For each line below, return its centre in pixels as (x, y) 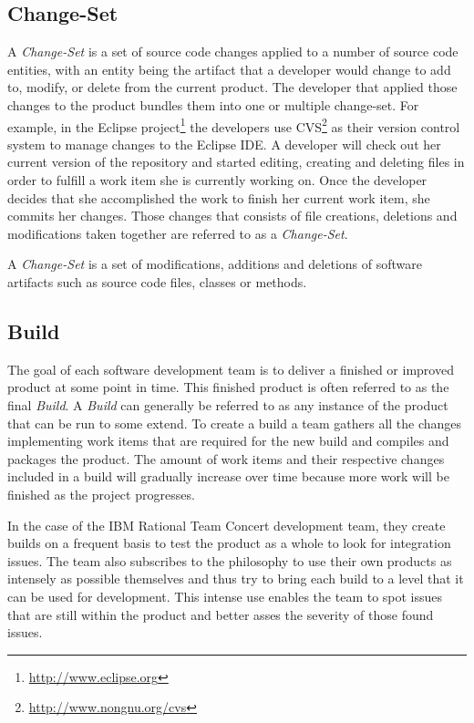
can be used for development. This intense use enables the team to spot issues (225, 596)
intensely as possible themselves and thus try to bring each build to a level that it (236, 578)
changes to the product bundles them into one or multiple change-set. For (213, 104)
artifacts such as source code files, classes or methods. (157, 281)
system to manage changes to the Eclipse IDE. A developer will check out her (224, 144)
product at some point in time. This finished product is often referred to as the (228, 387)
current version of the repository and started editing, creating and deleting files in (236, 162)
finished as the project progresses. (101, 494)
